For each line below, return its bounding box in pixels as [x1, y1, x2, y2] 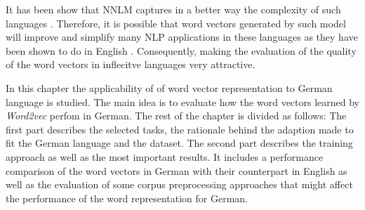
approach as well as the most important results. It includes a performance [6, 149, 324, 164]
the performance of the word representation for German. [6, 190, 248, 205]
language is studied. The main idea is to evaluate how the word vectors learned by [6, 94, 359, 109]
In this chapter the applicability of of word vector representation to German [6, 80, 333, 95]
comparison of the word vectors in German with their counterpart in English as [6, 163, 347, 178]
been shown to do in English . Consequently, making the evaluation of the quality [6, 43, 357, 58]
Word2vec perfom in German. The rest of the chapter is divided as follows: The [6, 108, 347, 123]
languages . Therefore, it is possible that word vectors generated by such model [6, 15, 346, 30]
